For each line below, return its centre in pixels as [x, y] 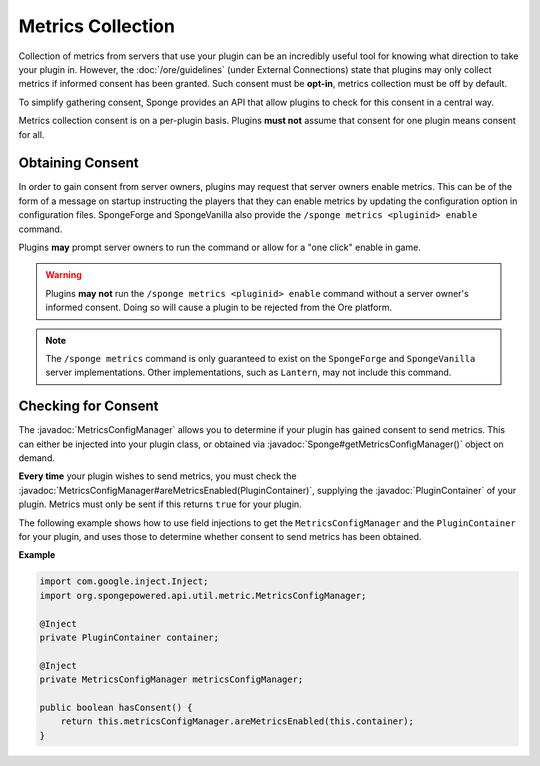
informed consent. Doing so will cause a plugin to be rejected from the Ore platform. [219, 307]
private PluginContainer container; [129, 637]
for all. [31, 134]
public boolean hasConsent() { [116, 707]
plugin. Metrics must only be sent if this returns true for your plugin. [160, 504]
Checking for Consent [88, 406]
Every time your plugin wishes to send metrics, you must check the [157, 476]
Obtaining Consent [78, 163]
